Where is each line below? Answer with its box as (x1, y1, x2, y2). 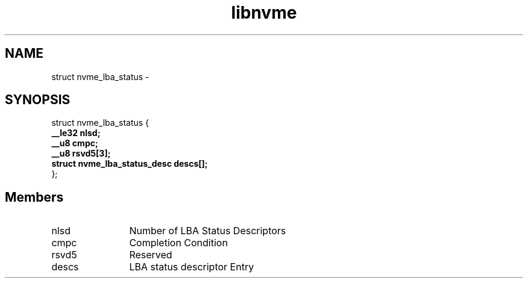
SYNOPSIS (5, 92, 71, 108)
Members (5, 189, 64, 205)
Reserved (129, 249, 172, 261)
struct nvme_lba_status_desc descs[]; (51, 158, 208, 169)
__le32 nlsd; (51, 128, 101, 138)
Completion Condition (129, 237, 228, 249)
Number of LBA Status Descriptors (129, 225, 286, 237)
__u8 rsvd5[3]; (51, 148, 111, 159)
